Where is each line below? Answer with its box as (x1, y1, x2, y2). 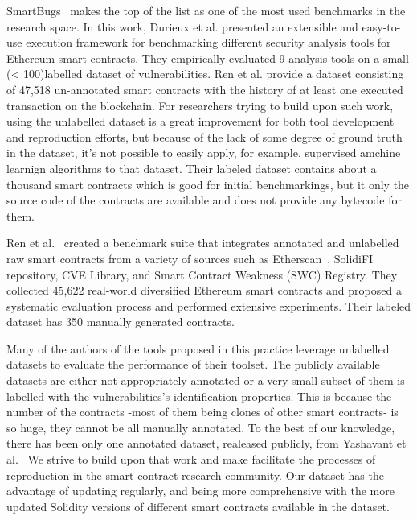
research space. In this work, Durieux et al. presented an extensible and (6, 18, 358, 35)
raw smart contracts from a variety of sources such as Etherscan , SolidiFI (6, 250, 374, 266)
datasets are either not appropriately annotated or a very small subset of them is (6, 372, 405, 389)
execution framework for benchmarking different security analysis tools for (26, 34, 391, 51)
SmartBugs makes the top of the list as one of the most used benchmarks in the (6, 2, 406, 19)
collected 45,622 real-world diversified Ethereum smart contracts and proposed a (6, 282, 402, 299)
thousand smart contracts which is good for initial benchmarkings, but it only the (6, 175, 410, 192)
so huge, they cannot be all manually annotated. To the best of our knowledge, (6, 419, 395, 435)
